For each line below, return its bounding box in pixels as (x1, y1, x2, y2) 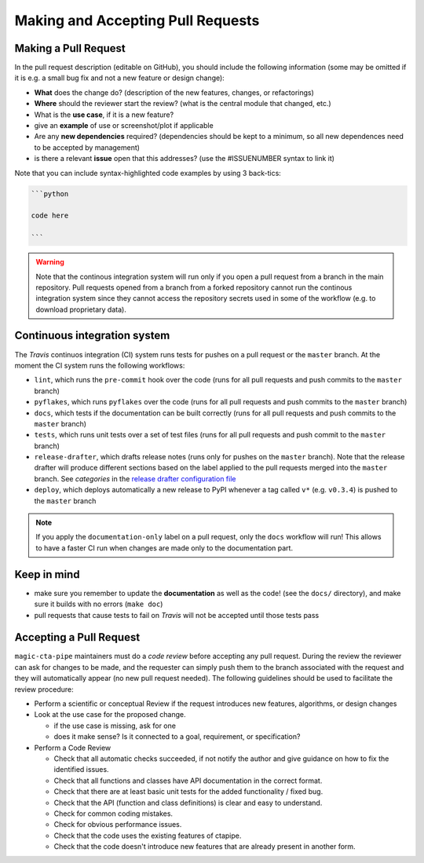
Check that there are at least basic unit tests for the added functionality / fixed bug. (53, 787, 323, 796)
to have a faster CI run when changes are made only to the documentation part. (35, 543, 294, 553)
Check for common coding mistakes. (53, 809, 173, 818)
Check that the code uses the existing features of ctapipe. (53, 831, 242, 840)
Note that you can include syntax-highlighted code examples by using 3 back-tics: (14, 168, 282, 177)
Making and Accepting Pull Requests (14, 12, 260, 29)
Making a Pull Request (14, 42, 126, 55)
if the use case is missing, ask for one (53, 721, 177, 730)
